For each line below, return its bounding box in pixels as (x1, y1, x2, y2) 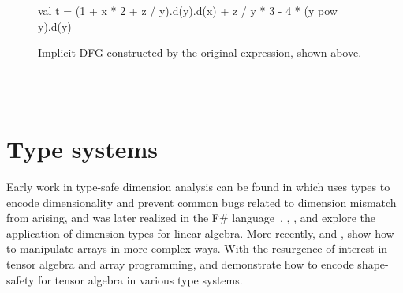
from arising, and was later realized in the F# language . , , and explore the (6, 209, 376, 226)
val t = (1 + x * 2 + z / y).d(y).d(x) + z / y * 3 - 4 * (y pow (38, 2, 338, 18)
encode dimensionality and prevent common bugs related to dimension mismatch (6, 193, 397, 210)
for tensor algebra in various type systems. (38, 271, 243, 287)
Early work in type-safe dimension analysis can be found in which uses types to (6, 178, 390, 195)
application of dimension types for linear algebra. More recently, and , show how (6, 224, 394, 241)
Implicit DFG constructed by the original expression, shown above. (38, 44, 362, 61)
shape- (357, 256, 389, 272)
